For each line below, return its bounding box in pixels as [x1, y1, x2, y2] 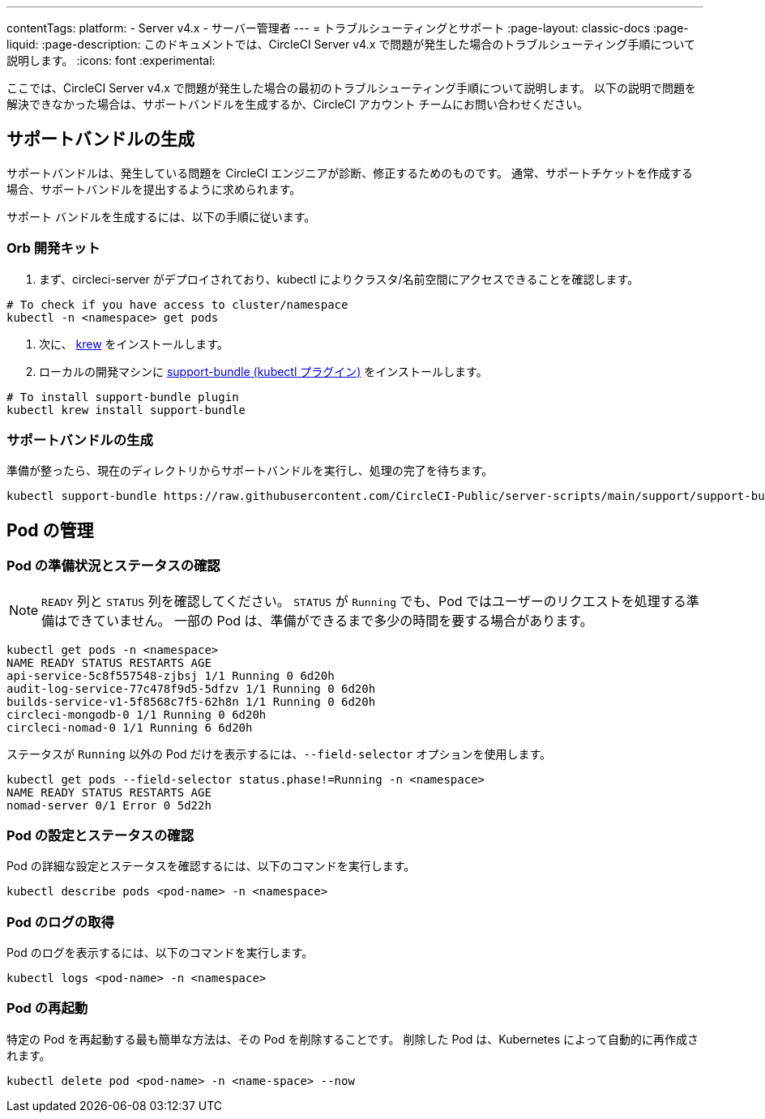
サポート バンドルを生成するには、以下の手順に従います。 [6, 209, 316, 224]
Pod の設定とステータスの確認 [6, 826, 194, 844]
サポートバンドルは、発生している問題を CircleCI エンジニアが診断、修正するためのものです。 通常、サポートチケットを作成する [6, 165, 693, 180]
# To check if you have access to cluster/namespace [6, 297, 348, 311]
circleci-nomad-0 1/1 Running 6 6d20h [6, 720, 253, 734]
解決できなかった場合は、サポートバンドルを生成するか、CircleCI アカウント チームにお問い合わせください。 [6, 97, 589, 111]
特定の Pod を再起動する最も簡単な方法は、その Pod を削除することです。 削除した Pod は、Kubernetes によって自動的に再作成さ [6, 1031, 699, 1046]
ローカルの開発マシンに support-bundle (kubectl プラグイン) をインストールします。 [39, 364, 488, 378]
